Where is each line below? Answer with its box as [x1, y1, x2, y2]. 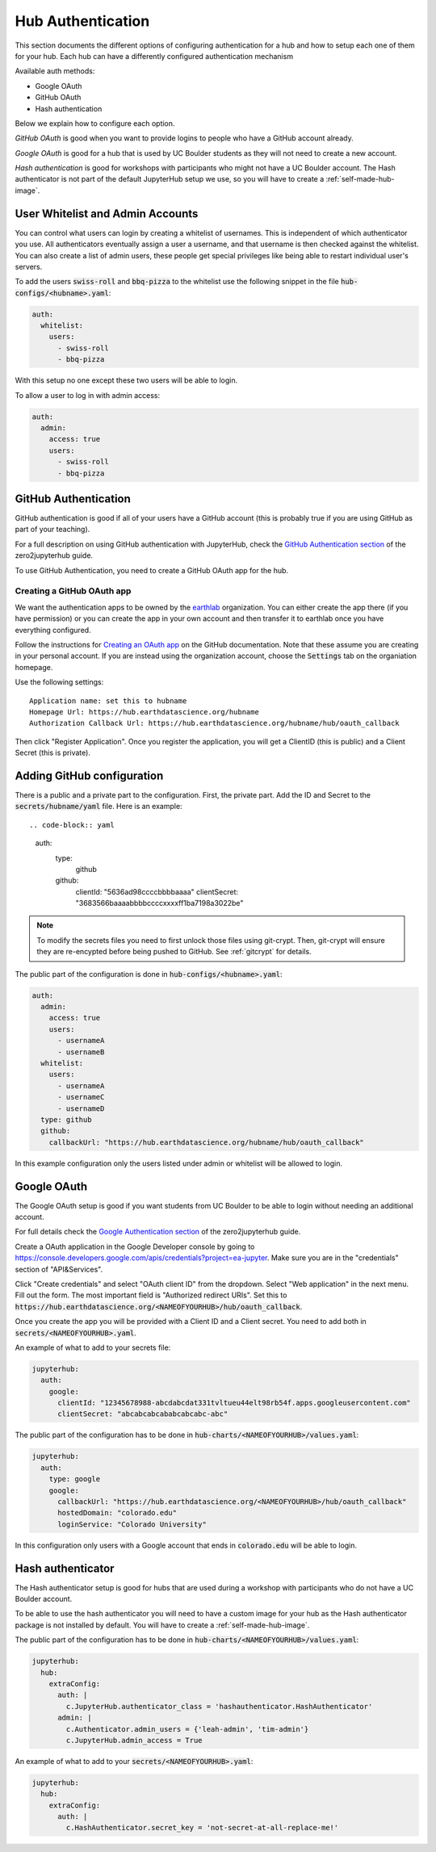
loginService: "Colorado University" [57, 1519, 208, 1529]
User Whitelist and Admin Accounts [15, 207, 199, 220]
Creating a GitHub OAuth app [15, 585, 132, 597]
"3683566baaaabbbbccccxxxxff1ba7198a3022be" [75, 899, 244, 908]
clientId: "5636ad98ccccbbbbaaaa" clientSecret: [75, 886, 238, 896]
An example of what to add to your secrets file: [15, 1343, 171, 1352]
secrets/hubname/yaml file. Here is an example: [15, 802, 182, 811]
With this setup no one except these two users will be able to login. [15, 375, 238, 385]
